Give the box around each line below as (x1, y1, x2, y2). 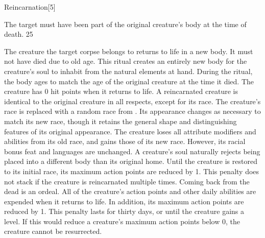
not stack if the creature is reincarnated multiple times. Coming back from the (4, 176, 250, 186)
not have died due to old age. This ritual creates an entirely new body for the (4, 56, 247, 66)
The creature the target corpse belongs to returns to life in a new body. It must (4, 45, 253, 56)
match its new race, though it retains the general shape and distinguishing (4, 115, 237, 126)
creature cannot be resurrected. (4, 226, 102, 236)
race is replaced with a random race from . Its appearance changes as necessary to (4, 106, 261, 116)
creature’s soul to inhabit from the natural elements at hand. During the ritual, (4, 65, 253, 76)
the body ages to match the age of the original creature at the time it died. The (4, 76, 254, 86)
